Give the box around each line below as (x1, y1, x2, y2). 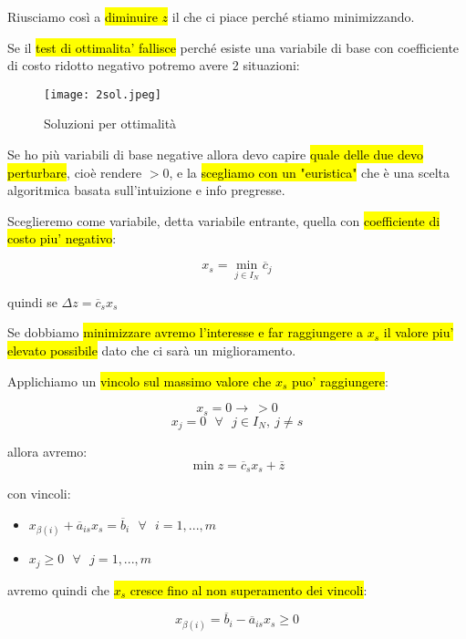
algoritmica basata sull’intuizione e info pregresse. (7, 180, 285, 200)
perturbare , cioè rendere (7, 162, 142, 181)
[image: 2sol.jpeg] (44, 88, 161, 101)
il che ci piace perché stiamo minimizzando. (171, 7, 415, 26)
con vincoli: (7, 484, 71, 503)
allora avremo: (7, 442, 88, 461)
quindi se (7, 292, 57, 311)
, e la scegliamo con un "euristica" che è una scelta (169, 162, 450, 181)
